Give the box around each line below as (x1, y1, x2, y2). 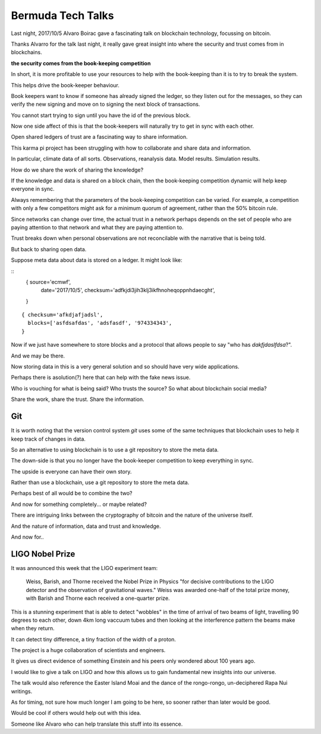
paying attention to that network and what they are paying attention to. (11, 223, 184, 231)
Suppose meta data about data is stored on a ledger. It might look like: (11, 257, 182, 264)
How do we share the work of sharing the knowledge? (11, 166, 144, 173)
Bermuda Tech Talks (11, 9, 114, 22)
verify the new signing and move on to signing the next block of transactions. (11, 101, 200, 108)
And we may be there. (11, 352, 65, 359)
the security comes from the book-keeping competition (11, 59, 151, 67)
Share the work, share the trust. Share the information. (11, 396, 144, 403)
